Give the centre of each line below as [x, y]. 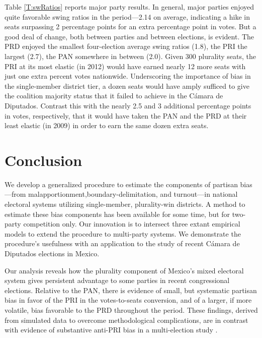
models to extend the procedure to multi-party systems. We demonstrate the [123, 233]
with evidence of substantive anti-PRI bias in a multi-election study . [111, 330]
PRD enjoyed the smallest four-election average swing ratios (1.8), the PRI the [126, 46]
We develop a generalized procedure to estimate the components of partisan [121, 184]
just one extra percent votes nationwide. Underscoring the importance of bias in [128, 76]
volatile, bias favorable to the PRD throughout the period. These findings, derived [131, 309]
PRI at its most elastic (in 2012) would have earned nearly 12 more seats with [125, 66]
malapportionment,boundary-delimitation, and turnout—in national [133, 194]
